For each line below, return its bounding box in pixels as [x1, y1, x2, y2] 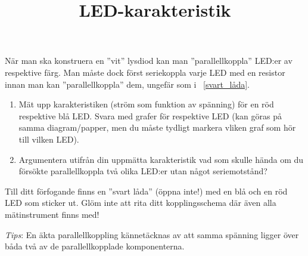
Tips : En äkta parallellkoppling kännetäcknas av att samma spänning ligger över [5, 228, 299, 240]
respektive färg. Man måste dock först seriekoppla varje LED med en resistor [5, 66, 285, 78]
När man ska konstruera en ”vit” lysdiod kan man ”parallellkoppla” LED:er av [5, 54, 293, 67]
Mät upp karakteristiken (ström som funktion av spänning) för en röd [18, 98, 274, 110]
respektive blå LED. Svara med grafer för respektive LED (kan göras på [18, 109, 282, 122]
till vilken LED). [18, 132, 79, 145]
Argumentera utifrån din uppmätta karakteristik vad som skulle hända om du [18, 153, 304, 165]
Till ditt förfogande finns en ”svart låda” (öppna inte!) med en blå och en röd [5, 184, 288, 197]
